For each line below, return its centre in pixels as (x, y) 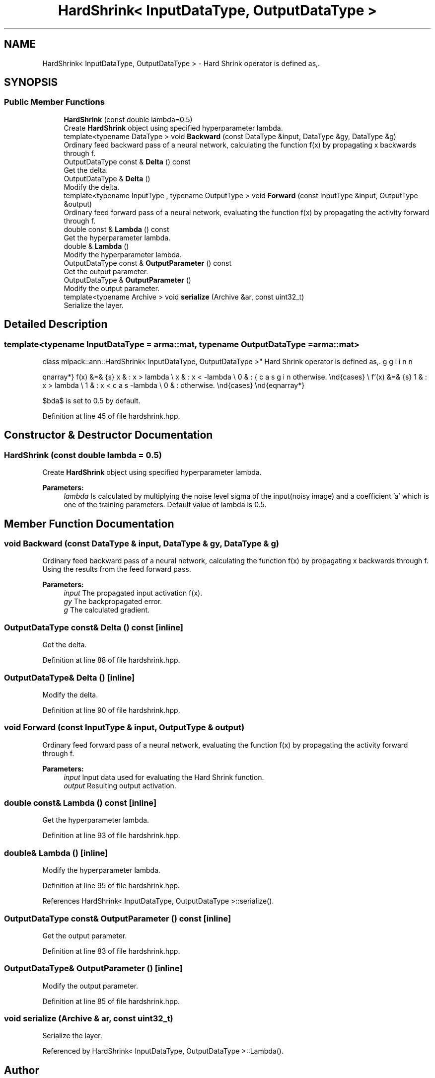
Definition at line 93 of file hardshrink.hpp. (111, 836)
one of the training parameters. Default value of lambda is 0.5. (165, 505)
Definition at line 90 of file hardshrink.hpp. (111, 710)
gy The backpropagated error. (113, 602)
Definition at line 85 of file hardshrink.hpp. (111, 1001)
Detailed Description (56, 324)
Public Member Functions (54, 102)
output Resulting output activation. (120, 785)
